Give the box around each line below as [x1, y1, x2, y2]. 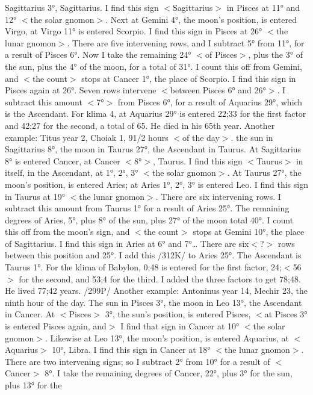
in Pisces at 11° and [226, 1, 300, 13]
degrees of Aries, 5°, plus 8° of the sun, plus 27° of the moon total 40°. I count [5, 213, 294, 226]
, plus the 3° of [248, 48, 303, 61]
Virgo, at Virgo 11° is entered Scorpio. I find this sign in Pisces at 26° [5, 25, 262, 37]
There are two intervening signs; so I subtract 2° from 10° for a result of [5, 355, 270, 367]
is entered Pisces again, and [5, 320, 107, 332]
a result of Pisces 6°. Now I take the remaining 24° [5, 48, 191, 61]
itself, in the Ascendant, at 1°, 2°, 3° [5, 166, 138, 179]
